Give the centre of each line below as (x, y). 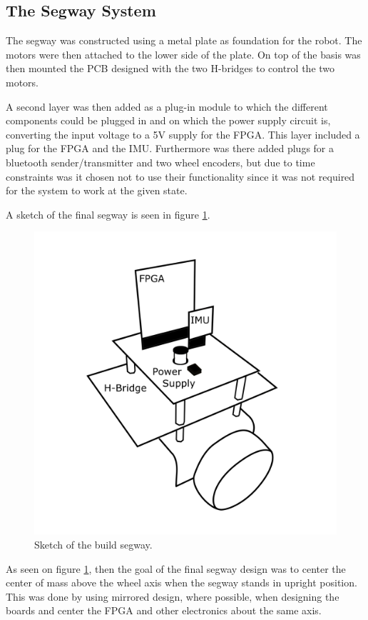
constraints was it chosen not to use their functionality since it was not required (180, 176)
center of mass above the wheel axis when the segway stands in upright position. (182, 582)
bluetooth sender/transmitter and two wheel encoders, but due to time (160, 162)
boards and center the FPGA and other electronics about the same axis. (164, 610)
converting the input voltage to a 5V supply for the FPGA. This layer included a (183, 134)
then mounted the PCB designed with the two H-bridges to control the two (170, 68)
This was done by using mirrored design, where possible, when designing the (173, 596)
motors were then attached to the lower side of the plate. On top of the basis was (183, 54)
